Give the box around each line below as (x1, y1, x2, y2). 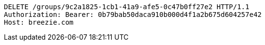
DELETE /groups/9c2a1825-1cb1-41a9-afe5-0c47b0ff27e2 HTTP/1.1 (4, 3, 249, 11)
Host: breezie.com (4, 18, 74, 26)
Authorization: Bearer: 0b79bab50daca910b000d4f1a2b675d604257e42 (4, 11, 262, 18)
